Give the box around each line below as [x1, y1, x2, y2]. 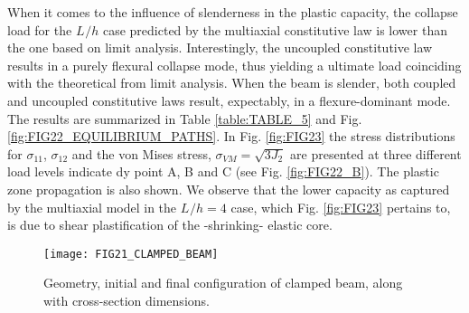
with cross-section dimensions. [43, 290, 210, 309]
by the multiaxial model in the [7, 197, 177, 216]
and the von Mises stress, [71, 144, 211, 163]
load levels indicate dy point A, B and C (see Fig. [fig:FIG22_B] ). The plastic [7, 162, 439, 181]
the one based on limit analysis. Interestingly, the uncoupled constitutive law [7, 38, 433, 57]
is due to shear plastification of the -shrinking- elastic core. [7, 215, 333, 234]
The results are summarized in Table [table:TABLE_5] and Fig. [7, 109, 362, 128]
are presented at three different [290, 144, 462, 163]
